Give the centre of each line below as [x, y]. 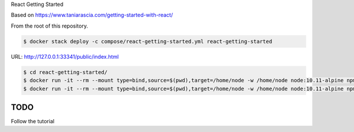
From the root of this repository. [50, 26]
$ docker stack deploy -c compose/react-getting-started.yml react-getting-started [148, 41]
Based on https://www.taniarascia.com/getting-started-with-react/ [92, 15]
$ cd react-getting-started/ [65, 72]
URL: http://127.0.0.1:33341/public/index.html [65, 56]
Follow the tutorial [33, 121]
